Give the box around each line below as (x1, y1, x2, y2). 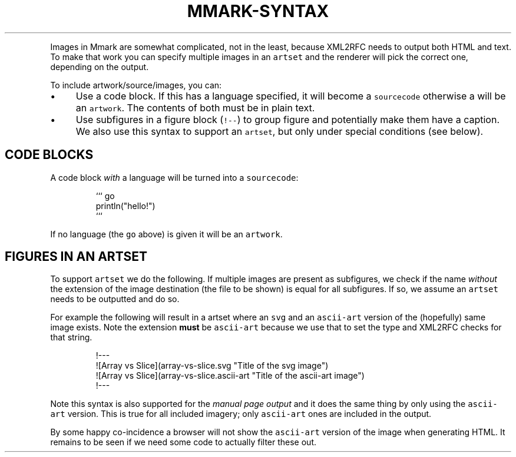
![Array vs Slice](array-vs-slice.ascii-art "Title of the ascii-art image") (95, 370, 365, 381)
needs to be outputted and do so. (50, 294, 180, 304)
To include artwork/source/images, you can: (50, 80, 222, 90)
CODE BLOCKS (5, 147, 94, 163)
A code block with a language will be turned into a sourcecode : (50, 172, 299, 183)
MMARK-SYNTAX (187, 1, 329, 21)
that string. (50, 332, 92, 343)
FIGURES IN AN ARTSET (5, 249, 148, 264)
